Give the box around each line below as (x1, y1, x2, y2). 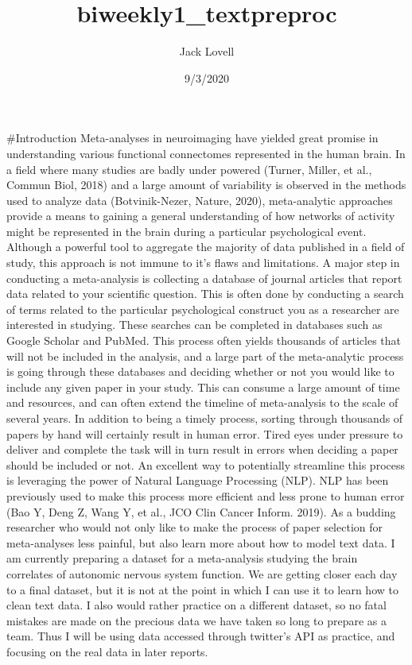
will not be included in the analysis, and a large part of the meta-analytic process (6, 347, 404, 364)
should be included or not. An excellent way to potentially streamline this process (6, 456, 406, 473)
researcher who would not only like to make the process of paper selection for (6, 519, 383, 535)
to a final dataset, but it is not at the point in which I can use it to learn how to (6, 581, 398, 597)
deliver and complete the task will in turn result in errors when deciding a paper (6, 441, 398, 458)
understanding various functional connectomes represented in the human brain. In (6, 145, 406, 161)
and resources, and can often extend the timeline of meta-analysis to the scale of (6, 394, 398, 411)
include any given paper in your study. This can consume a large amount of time (6, 378, 400, 395)
